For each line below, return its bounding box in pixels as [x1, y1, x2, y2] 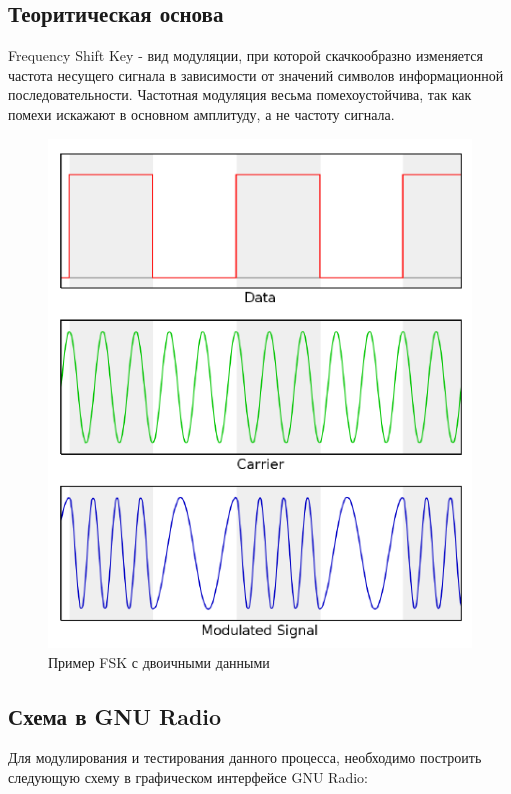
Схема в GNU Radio [8, 700, 222, 731]
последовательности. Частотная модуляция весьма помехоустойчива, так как [8, 84, 472, 105]
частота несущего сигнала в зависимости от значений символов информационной [8, 64, 504, 85]
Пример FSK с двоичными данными [48, 651, 270, 672]
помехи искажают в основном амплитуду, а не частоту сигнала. [8, 103, 395, 124]
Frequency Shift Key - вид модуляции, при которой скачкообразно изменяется [8, 45, 484, 66]
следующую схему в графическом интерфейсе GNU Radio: [8, 766, 368, 787]
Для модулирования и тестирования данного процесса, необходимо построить [8, 747, 482, 768]
